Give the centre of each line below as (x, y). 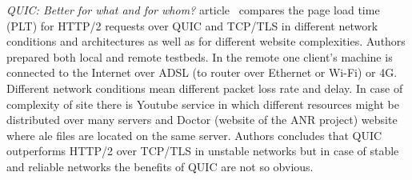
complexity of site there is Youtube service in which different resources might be (203, 104)
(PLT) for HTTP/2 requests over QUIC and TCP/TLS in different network (192, 25)
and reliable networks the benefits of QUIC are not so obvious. (160, 166)
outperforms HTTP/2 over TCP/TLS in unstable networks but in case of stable (203, 151)
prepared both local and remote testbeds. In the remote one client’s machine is (200, 56)
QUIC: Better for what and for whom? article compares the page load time (193, 10)
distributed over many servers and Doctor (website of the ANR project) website (202, 120)
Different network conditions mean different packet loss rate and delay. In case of (205, 88)
